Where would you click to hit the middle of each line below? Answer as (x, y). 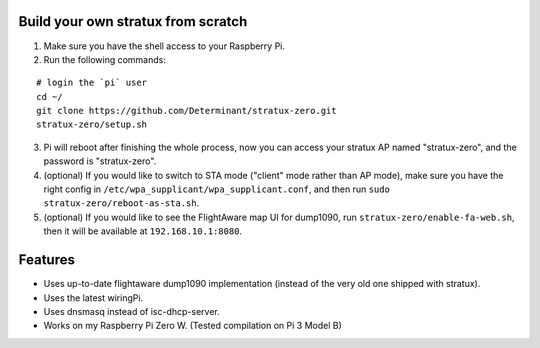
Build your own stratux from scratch (133, 21)
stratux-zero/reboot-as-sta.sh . (121, 203)
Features (46, 260)
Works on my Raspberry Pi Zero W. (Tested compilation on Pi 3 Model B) (192, 326)
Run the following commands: (105, 59)
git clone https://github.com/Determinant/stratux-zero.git (186, 111)
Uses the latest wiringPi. (93, 297)
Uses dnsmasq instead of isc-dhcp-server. (131, 311)
